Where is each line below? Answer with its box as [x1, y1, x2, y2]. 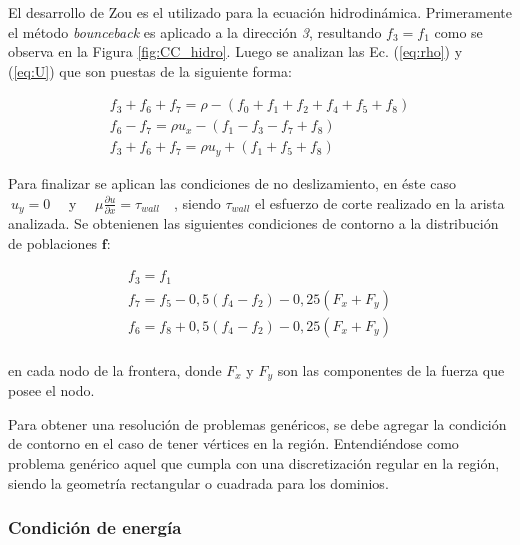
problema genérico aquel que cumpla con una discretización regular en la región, [8, 452, 500, 473]
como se [434, 21, 483, 42]
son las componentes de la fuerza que [277, 359, 505, 380]
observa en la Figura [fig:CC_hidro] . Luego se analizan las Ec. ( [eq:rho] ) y [8, 41, 463, 62]
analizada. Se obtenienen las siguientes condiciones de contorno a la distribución [8, 212, 499, 233]
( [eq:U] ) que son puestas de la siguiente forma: [8, 60, 292, 81]
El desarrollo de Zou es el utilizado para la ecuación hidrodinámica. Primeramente [8, 2, 513, 22]
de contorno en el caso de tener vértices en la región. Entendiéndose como [8, 433, 459, 454]
